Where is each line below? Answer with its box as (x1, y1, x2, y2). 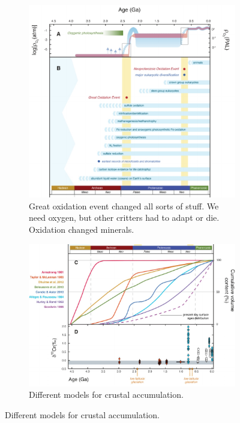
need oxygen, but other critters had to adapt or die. (29, 211, 220, 224)
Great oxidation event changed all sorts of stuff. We (29, 199, 219, 212)
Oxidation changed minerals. (29, 223, 134, 236)
